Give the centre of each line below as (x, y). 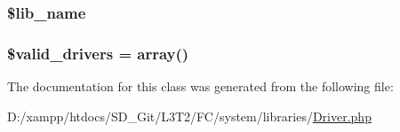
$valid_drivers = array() (98, 53)
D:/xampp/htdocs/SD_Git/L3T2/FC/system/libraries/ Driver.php (189, 116)
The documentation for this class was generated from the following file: (200, 86)
